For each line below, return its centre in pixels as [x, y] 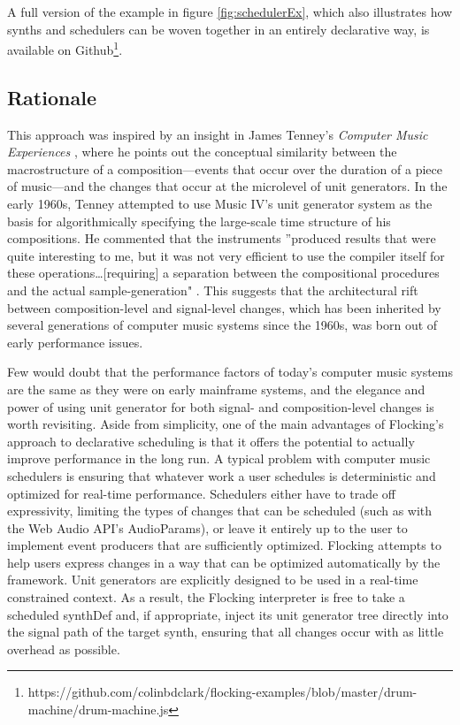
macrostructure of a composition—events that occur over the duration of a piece [225, 168]
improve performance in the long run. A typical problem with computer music [219, 458]
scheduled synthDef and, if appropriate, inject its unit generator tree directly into [228, 614]
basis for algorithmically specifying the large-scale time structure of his [199, 221]
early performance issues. [75, 342]
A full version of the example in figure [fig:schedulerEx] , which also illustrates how [230, 11]
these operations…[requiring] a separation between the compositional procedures [223, 273]
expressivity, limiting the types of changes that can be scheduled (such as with [220, 511]
